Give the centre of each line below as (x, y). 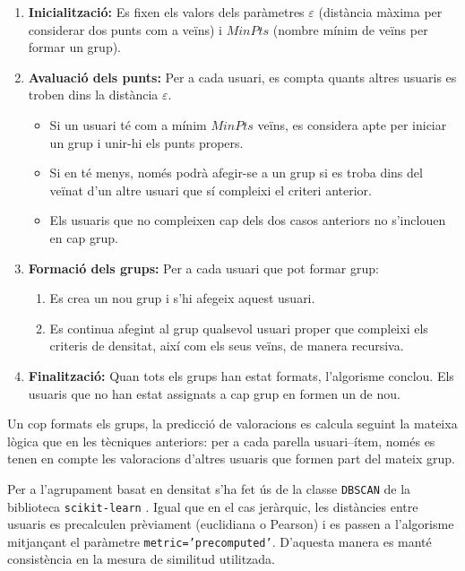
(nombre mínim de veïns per (350, 29)
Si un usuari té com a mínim (128, 124)
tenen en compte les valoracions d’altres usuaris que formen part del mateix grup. (231, 459)
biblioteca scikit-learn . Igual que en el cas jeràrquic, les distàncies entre (213, 506)
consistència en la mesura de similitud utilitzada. (142, 559)
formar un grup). (75, 47)
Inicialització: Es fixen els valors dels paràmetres (166, 12)
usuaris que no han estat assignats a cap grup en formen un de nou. (214, 393)
